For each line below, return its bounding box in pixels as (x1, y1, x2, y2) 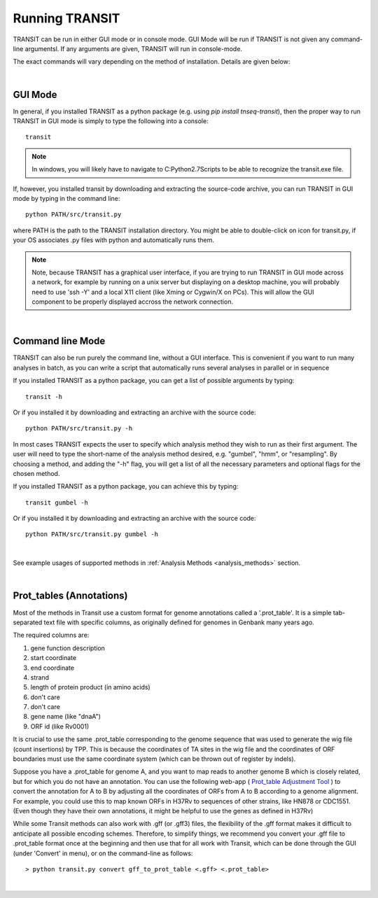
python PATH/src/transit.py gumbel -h (25, 531, 159, 538)
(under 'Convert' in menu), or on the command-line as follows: (13, 849, 193, 857)
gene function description (30, 644, 105, 652)
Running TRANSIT (13, 10, 120, 26)
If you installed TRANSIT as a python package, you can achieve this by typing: (13, 482, 239, 491)
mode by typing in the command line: (13, 194, 120, 202)
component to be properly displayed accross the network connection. (31, 297, 234, 306)
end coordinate (30, 664, 75, 672)
